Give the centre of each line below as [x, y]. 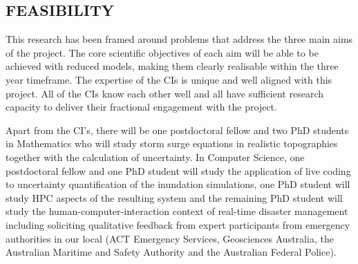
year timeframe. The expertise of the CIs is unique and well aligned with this [169, 79]
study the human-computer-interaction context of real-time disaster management [177, 211]
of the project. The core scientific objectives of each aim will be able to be [162, 52]
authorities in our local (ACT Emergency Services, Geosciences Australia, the [170, 238]
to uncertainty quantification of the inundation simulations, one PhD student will [178, 184]
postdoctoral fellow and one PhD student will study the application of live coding [178, 170]
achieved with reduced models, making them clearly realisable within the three [172, 66]
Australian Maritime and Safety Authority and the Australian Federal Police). [171, 252]
